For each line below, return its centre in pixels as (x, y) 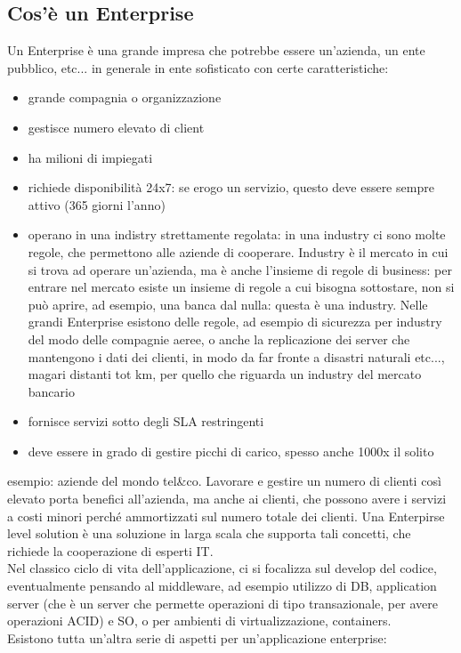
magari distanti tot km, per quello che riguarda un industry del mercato (225, 374)
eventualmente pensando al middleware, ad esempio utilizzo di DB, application (222, 586)
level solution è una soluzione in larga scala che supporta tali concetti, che (209, 533)
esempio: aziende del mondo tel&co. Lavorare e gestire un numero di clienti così (224, 481)
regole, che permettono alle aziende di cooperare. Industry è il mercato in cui (238, 251)
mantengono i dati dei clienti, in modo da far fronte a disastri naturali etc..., (236, 356)
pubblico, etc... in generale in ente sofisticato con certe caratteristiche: (198, 67)
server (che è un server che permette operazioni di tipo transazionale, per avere (222, 603)
